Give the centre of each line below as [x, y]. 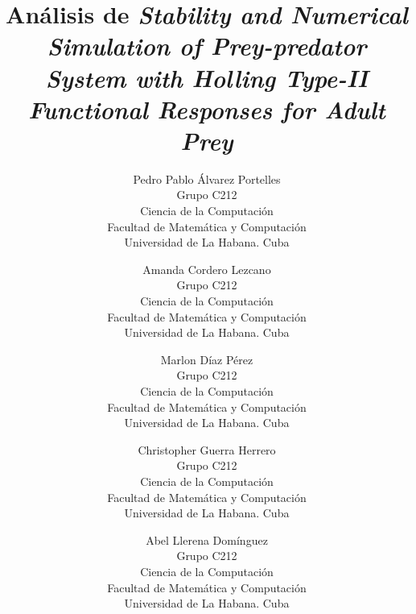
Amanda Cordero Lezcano [207, 269]
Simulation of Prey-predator [207, 46]
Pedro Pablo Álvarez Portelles [207, 178]
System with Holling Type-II [207, 77]
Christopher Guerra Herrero [207, 449]
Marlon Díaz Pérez [207, 359]
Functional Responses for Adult [207, 109]
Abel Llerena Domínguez [207, 539]
